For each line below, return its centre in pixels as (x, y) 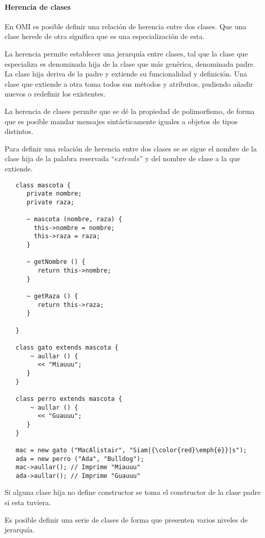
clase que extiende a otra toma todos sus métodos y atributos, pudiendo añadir (129, 83)
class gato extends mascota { (67, 347)
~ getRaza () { (52, 296)
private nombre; (54, 194)
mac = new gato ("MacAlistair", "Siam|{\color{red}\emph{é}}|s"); (131, 450)
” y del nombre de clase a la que (190, 158)
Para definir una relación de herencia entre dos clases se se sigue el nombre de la (131, 148)
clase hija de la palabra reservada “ (60, 158)
